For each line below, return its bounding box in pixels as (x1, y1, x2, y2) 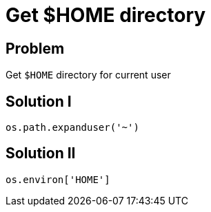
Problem (6, 39, 65, 57)
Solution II (6, 145, 76, 162)
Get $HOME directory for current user (6, 69, 171, 81)
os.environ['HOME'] (6, 173, 110, 185)
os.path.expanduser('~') (6, 122, 139, 134)
